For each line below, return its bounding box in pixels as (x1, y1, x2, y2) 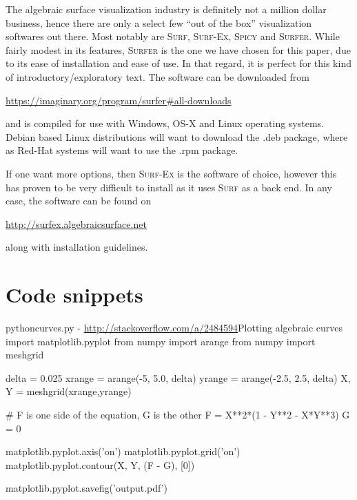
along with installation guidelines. (6, 240, 148, 254)
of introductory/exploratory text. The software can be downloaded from (6, 69, 309, 84)
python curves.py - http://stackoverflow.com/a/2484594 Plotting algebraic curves (6, 320, 343, 335)
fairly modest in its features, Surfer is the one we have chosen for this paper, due (6, 42, 351, 57)
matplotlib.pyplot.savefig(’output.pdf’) (6, 481, 168, 495)
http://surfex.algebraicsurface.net (6, 216, 147, 231)
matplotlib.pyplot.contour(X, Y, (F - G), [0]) (6, 457, 195, 472)
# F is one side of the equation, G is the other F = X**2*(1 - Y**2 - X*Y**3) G (6, 407, 350, 421)
